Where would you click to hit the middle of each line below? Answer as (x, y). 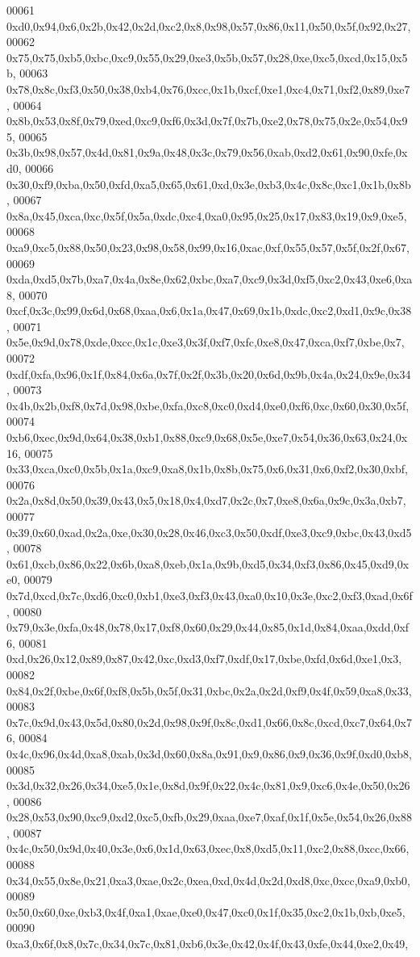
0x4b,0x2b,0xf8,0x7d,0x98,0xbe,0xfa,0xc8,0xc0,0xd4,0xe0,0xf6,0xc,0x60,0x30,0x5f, (208, 405)
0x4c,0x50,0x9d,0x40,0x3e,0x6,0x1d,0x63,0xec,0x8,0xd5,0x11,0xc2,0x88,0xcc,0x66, (208, 848)
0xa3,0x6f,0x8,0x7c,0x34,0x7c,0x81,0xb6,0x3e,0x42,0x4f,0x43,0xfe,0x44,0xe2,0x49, (208, 944)
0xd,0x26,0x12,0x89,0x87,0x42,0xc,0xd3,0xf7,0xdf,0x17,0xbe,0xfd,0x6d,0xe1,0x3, (204, 659)
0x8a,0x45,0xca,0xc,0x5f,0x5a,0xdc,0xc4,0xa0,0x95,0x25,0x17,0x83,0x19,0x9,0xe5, (207, 215)
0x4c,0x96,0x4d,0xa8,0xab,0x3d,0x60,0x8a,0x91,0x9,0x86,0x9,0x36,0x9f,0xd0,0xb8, (209, 753)
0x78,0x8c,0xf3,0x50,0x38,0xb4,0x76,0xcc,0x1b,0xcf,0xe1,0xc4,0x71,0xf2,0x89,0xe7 (208, 88)
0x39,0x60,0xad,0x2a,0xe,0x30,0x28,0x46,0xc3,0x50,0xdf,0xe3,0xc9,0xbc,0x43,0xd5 (209, 532)
